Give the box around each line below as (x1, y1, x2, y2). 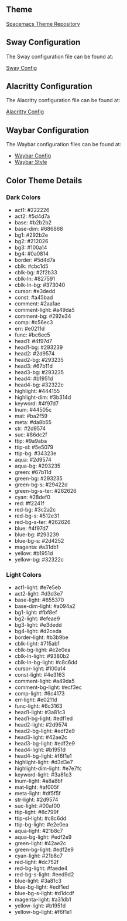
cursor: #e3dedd (14, 287, 56, 294)
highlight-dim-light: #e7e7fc (14, 765, 82, 772)
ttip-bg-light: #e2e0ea (14, 821, 68, 828)
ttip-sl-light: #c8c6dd (14, 815, 67, 822)
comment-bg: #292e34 (14, 312, 71, 320)
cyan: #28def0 (14, 493, 51, 500)
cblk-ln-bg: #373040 (14, 281, 66, 288)
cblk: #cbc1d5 (14, 263, 49, 270)
